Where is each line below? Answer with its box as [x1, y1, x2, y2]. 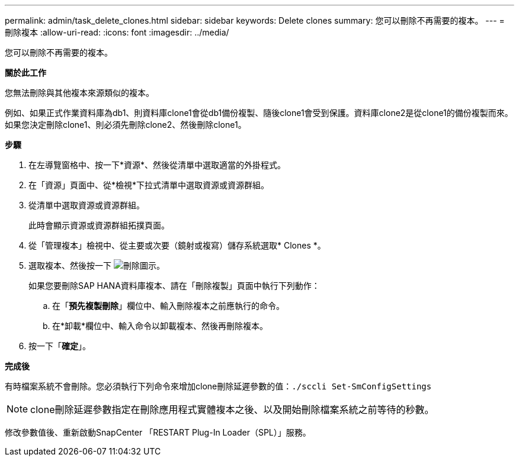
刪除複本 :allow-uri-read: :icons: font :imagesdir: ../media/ [5, 27, 229, 37]
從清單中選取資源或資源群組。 [28, 200, 145, 210]
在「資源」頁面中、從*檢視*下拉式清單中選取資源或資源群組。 [28, 180, 270, 190]
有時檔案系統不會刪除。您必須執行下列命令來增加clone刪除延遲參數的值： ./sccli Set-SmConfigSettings [5, 381, 432, 391]
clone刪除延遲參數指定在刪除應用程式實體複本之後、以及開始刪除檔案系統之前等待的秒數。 [30, 404, 434, 415]
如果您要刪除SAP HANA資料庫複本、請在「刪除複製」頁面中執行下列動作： [28, 281, 320, 291]
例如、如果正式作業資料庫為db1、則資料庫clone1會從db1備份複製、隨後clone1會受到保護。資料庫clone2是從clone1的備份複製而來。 [5, 108, 513, 118]
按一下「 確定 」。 [28, 341, 91, 351]
